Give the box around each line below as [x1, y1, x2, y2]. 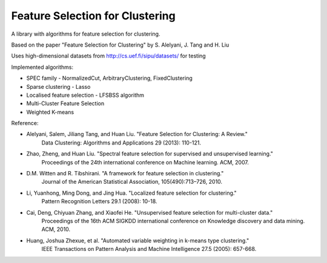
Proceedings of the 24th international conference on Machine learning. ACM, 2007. [41, 158, 249, 166]
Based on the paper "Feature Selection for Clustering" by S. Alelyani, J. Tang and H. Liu [11, 41, 230, 48]
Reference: [11, 120, 39, 127]
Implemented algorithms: [11, 63, 74, 71]
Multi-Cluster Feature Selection [26, 100, 105, 107]
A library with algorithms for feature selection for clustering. [11, 30, 160, 37]
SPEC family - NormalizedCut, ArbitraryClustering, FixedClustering [26, 74, 193, 82]
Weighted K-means [26, 108, 74, 115]
